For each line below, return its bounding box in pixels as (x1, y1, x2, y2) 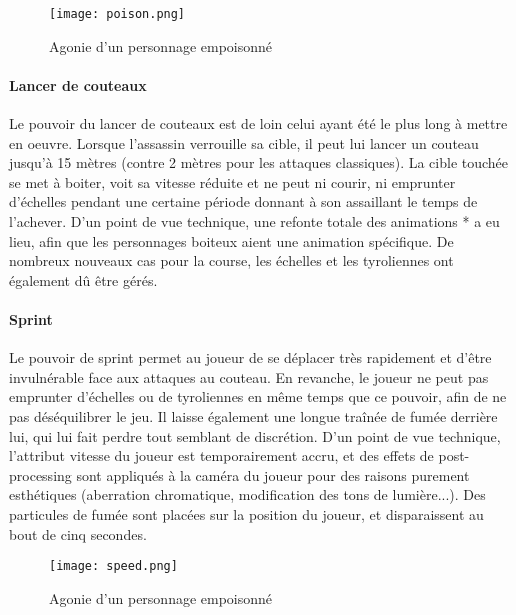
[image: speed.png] (49, 559, 178, 574)
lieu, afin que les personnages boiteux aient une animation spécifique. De (9, 230, 454, 251)
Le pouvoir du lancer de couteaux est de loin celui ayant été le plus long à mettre (9, 113, 508, 134)
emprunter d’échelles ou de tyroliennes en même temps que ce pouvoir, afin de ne (9, 386, 507, 407)
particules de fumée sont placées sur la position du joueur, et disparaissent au (9, 503, 484, 524)
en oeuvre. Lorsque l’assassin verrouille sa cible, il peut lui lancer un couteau (9, 132, 479, 153)
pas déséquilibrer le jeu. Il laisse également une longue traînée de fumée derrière (9, 405, 498, 426)
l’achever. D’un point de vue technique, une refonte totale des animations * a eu (9, 211, 500, 232)
